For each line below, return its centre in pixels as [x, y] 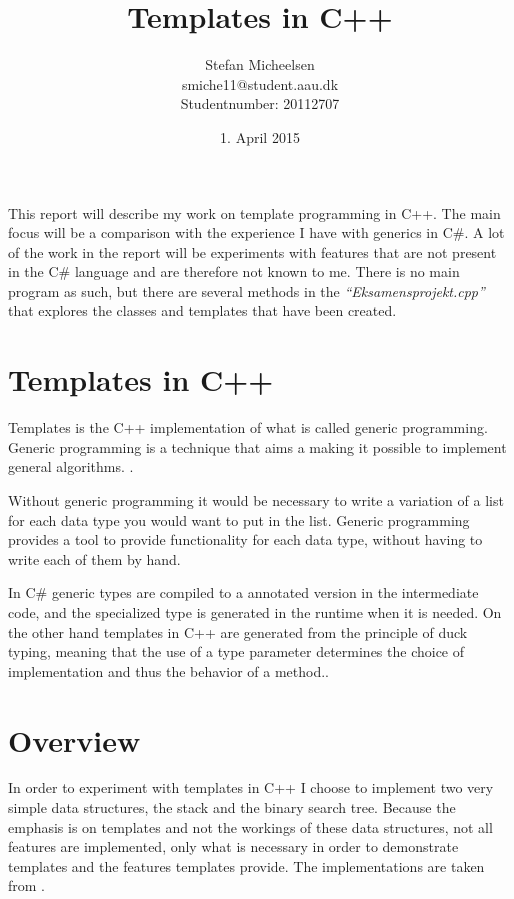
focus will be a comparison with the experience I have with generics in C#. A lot [256, 232]
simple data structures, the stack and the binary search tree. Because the [232, 807]
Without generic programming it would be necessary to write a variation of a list [256, 499]
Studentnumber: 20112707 [260, 103]
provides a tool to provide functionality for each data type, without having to [245, 539]
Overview [74, 739]
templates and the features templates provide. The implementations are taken [246, 865]
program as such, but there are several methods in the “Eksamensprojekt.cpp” [246, 290]
